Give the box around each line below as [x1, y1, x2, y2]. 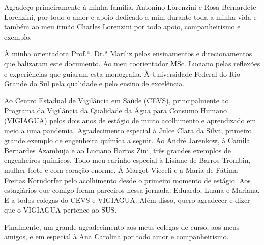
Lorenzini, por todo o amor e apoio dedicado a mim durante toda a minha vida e [4, 11, 257, 22]
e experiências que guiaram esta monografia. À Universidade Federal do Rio [4, 68, 240, 79]
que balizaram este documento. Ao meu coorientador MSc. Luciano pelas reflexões [4, 58, 260, 68]
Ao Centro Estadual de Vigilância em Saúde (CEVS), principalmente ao [4, 95, 229, 106]
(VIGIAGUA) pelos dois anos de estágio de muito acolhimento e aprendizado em [4, 115, 256, 125]
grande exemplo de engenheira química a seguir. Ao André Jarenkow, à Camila [4, 135, 250, 146]
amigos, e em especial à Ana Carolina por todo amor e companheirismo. [4, 231, 229, 242]
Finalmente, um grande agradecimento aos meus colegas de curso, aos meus [4, 221, 240, 232]
